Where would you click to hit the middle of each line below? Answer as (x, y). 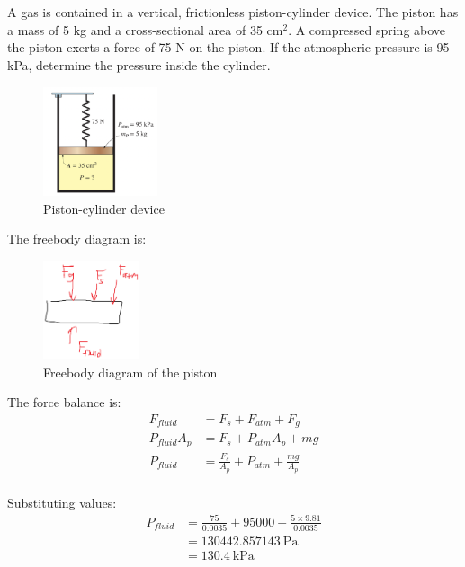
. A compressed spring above (367, 29)
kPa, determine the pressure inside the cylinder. (139, 64)
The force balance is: (64, 402)
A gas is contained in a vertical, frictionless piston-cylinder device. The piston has (233, 12)
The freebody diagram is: (77, 239)
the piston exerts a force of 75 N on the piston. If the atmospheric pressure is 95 (228, 47)
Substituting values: (62, 502)
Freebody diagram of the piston (130, 372)
